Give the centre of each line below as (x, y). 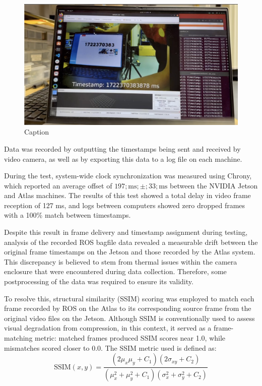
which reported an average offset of (58, 185)
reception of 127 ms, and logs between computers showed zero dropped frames (125, 205)
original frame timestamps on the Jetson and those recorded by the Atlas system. (130, 252)
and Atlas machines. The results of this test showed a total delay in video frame (127, 195)
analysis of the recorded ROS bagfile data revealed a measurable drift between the (131, 242)
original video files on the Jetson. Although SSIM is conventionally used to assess (129, 318)
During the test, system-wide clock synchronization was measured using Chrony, (128, 176)
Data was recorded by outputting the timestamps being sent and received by (122, 148)
